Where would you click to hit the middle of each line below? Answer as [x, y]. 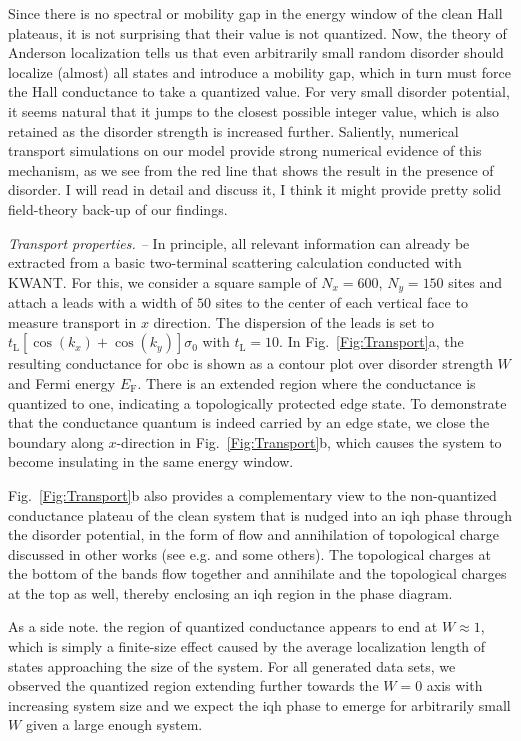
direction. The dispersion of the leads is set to [294, 321]
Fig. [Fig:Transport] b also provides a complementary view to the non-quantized [252, 494]
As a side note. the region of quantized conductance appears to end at [223, 626]
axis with [454, 685]
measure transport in [72, 321]
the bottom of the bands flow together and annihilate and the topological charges [257, 573]
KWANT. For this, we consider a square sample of [162, 281]
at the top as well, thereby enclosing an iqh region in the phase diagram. [230, 592]
